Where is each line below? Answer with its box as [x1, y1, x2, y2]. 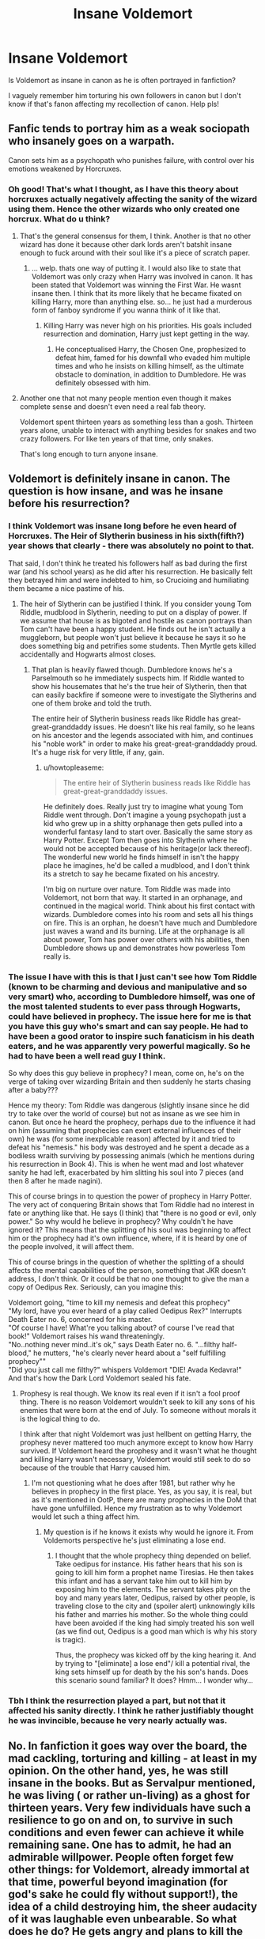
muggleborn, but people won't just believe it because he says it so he [19, 632, 247, 642]
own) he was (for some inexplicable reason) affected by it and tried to [8, 1134, 236, 1144]
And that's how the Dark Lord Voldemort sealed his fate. [8, 1373, 191, 1383]
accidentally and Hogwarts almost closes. [19, 649, 157, 659]
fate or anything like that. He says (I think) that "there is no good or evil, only [8, 1208, 257, 1218]
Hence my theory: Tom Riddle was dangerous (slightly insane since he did [8, 1100, 250, 1110]
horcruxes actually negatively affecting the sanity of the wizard [8, 193, 258, 204]
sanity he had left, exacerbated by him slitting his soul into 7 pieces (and [8, 1168, 244, 1177]
